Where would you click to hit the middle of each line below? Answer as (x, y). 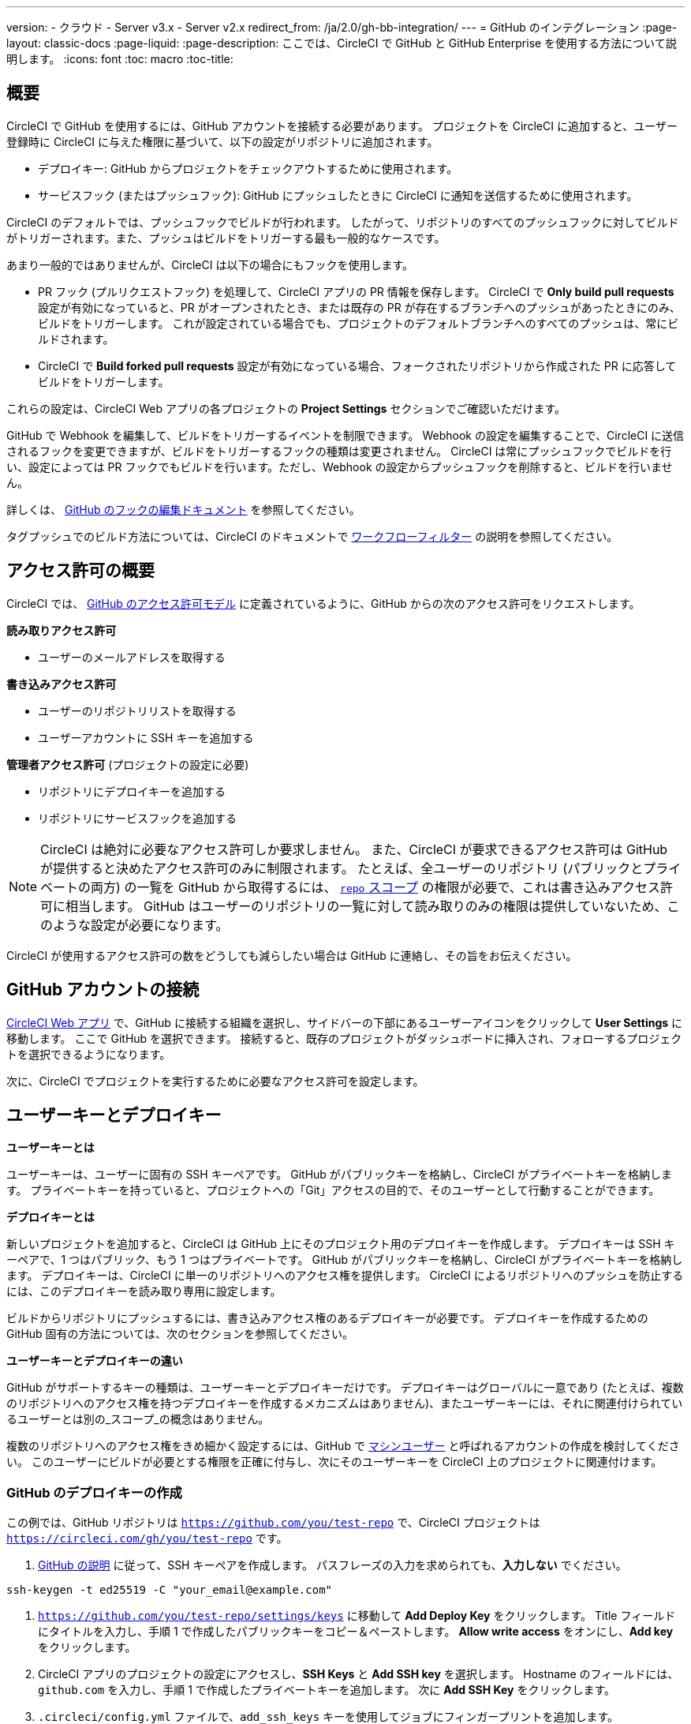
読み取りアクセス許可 (62, 630)
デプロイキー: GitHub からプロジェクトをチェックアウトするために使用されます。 (248, 168)
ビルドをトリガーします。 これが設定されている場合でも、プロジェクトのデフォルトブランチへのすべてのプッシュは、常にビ (359, 323)
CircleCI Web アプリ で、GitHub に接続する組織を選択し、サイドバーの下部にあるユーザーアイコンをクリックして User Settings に (345, 1022)
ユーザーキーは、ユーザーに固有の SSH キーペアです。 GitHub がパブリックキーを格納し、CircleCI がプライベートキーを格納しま (339, 1175)
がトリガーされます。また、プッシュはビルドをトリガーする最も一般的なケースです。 (226, 238)
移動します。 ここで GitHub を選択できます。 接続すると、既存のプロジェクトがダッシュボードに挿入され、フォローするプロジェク (344, 1038)
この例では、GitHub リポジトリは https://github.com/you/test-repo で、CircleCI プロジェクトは (273, 1523)
